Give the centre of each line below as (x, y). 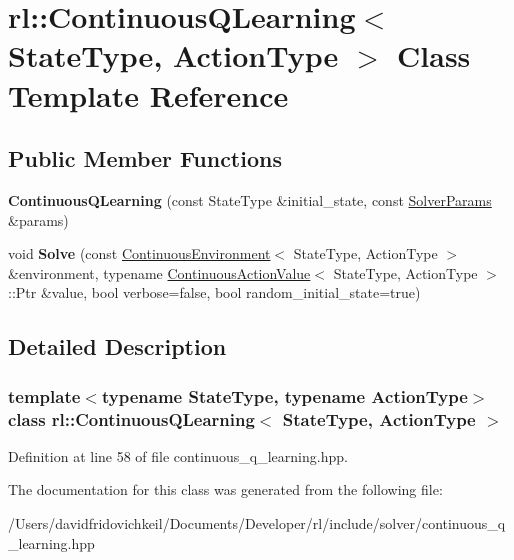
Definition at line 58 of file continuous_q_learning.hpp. (178, 455)
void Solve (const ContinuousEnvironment (139, 253)
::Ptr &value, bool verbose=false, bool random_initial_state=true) (214, 292)
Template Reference (148, 94)
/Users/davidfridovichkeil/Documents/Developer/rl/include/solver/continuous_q (257, 523)
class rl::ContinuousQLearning (131, 418)
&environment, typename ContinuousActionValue (159, 272)
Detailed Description (117, 346)
